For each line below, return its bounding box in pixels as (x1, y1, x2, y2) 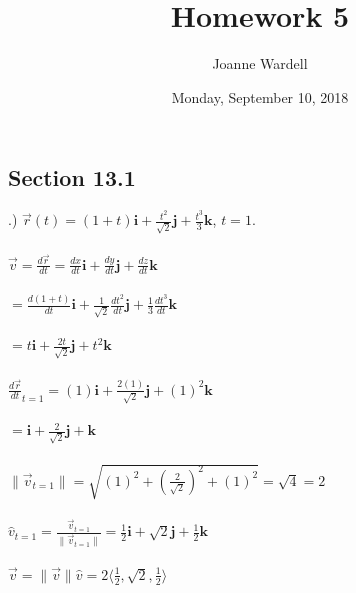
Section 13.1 (8, 162, 136, 193)
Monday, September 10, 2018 (171, 86, 349, 107)
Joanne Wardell (212, 53, 308, 74)
